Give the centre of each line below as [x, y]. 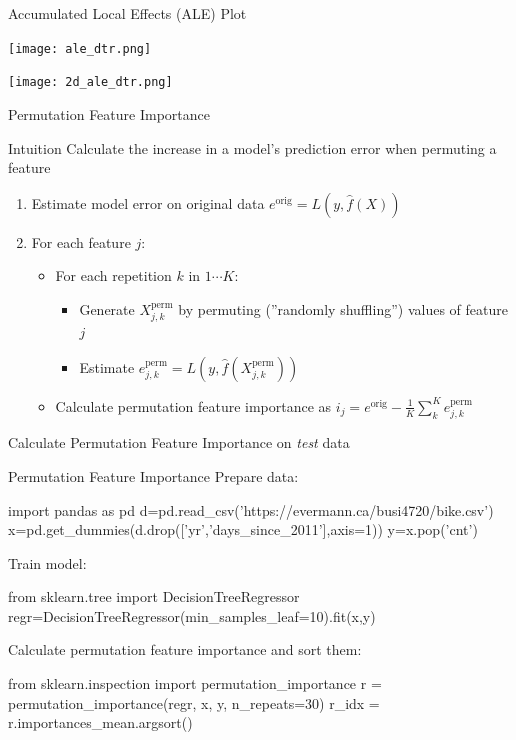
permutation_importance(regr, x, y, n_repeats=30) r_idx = [194, 702]
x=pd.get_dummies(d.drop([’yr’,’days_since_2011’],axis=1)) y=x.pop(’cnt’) [243, 529]
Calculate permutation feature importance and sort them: [185, 649]
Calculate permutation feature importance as [193, 405]
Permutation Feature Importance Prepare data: [153, 475]
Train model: [47, 562]
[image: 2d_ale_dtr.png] [90, 82]
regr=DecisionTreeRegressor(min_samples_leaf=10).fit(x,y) [192, 615]
